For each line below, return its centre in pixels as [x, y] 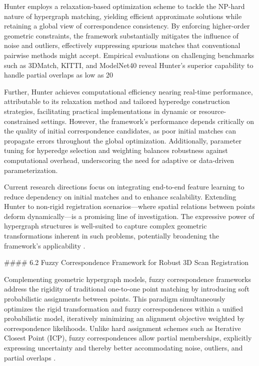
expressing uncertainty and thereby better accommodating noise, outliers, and [123, 347]
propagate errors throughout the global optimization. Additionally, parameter [123, 140]
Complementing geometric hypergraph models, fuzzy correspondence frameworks [127, 279]
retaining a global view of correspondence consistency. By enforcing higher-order [127, 26]
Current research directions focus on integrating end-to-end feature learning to [124, 187]
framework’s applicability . [45, 245]
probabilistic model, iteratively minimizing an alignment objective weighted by [124, 318]
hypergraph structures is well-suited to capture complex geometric [105, 226]
